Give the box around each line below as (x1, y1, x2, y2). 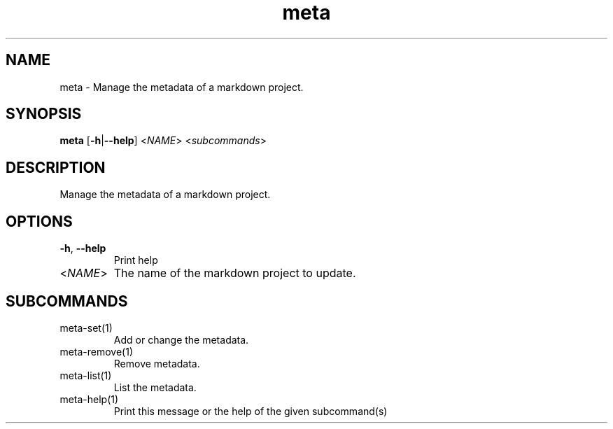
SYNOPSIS (6, 105, 82, 123)
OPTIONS (6, 212, 73, 230)
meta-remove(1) (59, 345, 134, 358)
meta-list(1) (59, 369, 112, 381)
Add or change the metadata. (113, 333, 249, 346)
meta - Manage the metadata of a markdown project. (59, 80, 304, 93)
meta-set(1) (59, 321, 113, 334)
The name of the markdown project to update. (113, 266, 356, 281)
